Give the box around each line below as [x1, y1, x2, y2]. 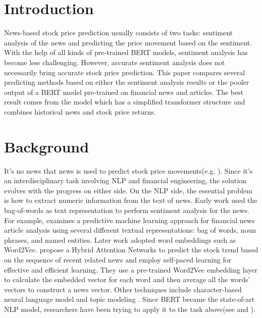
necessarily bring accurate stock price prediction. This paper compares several [4, 67, 245, 77]
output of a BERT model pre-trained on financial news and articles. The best [4, 86, 244, 97]
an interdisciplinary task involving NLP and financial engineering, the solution [4, 175, 246, 186]
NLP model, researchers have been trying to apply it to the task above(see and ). [4, 303, 255, 314]
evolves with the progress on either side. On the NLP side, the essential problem [4, 185, 252, 195]
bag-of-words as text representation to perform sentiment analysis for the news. [4, 204, 250, 215]
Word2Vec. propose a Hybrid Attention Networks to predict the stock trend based [4, 244, 258, 255]
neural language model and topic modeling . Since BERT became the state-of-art [4, 294, 255, 304]
